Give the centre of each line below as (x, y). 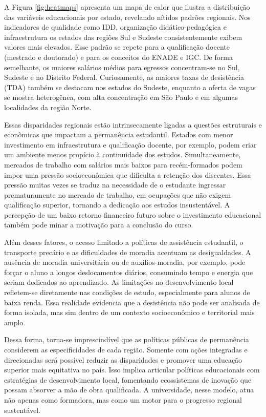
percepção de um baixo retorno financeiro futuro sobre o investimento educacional (133, 214)
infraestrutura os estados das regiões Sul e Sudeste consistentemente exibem (123, 37)
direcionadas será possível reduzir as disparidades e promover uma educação (123, 359)
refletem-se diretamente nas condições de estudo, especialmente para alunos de (127, 292)
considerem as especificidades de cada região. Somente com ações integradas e (126, 349)
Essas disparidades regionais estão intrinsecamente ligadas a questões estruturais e (133, 124)
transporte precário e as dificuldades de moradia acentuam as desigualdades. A (128, 252)
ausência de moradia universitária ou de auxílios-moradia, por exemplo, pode (125, 262)
